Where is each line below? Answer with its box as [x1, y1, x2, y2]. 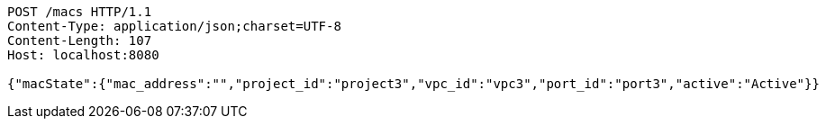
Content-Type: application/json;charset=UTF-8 [7, 19, 341, 33]
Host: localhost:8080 [7, 48, 159, 62]
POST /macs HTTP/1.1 [7, 4, 152, 19]
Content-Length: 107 [7, 33, 152, 48]
